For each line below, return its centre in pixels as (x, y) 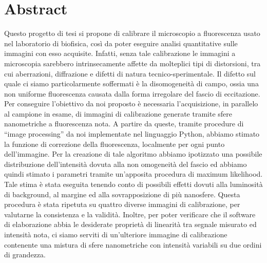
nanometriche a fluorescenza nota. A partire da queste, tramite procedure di (124, 124)
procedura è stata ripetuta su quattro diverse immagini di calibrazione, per (122, 204)
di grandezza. (25, 255)
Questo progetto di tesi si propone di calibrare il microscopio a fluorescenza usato (132, 33)
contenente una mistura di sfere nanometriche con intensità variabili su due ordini (133, 244)
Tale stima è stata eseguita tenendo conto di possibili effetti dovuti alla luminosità (133, 184)
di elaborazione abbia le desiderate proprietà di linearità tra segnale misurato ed (130, 224)
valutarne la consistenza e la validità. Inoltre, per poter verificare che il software (130, 214)
